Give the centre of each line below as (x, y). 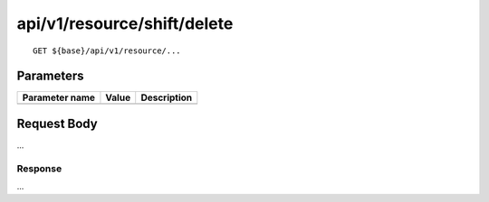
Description (167, 97)
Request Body (58, 123)
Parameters (50, 76)
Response (39, 169)
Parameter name (58, 97)
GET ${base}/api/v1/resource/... (107, 50)
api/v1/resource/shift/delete (125, 23)
